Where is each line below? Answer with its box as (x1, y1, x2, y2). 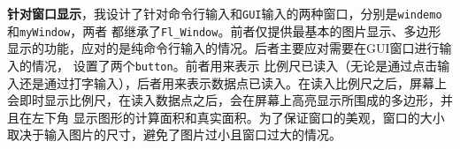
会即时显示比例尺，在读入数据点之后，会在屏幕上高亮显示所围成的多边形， (7, 91, 441, 109)
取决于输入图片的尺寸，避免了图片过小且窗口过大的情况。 (7, 125, 341, 144)
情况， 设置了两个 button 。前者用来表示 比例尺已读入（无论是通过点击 (31, 56, 438, 74)
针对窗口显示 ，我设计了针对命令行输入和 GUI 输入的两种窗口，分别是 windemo (7, 4, 442, 22)
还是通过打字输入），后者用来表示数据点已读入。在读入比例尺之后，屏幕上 (19, 73, 447, 92)
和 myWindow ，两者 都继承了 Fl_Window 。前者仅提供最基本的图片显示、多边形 (7, 21, 441, 40)
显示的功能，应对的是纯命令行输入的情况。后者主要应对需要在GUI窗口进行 (7, 39, 440, 57)
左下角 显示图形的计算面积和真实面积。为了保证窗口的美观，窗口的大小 (31, 108, 445, 126)
